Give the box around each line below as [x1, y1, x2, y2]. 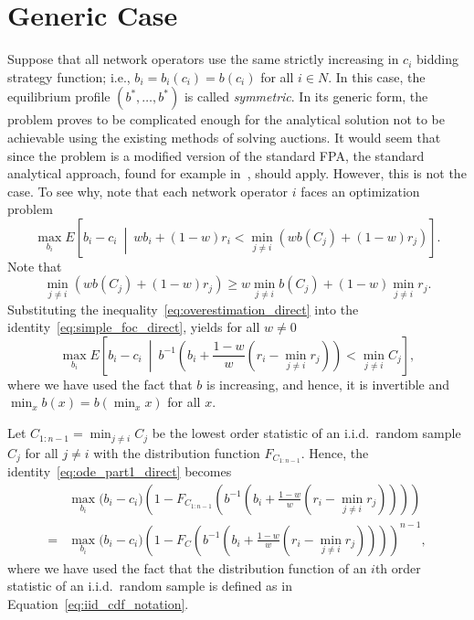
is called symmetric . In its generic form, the [184, 87, 428, 106]
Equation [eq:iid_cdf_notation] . [7, 593, 189, 613]
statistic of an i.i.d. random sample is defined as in [7, 576, 292, 595]
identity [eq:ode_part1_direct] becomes [7, 462, 232, 481]
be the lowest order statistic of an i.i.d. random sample [152, 423, 461, 443]
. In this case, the [328, 67, 426, 86]
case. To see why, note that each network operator [7, 181, 289, 200]
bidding [416, 49, 458, 69]
